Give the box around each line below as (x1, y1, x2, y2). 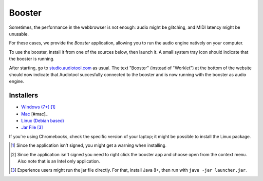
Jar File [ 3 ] (21, 124, 43, 130)
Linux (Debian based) (21, 118, 64, 123)
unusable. (9, 31, 29, 37)
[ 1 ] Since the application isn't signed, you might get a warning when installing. (10, 142, 167, 148)
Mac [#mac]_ (21, 111, 48, 117)
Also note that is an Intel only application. (18, 158, 100, 164)
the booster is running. (9, 56, 55, 62)
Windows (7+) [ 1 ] (21, 104, 56, 110)
